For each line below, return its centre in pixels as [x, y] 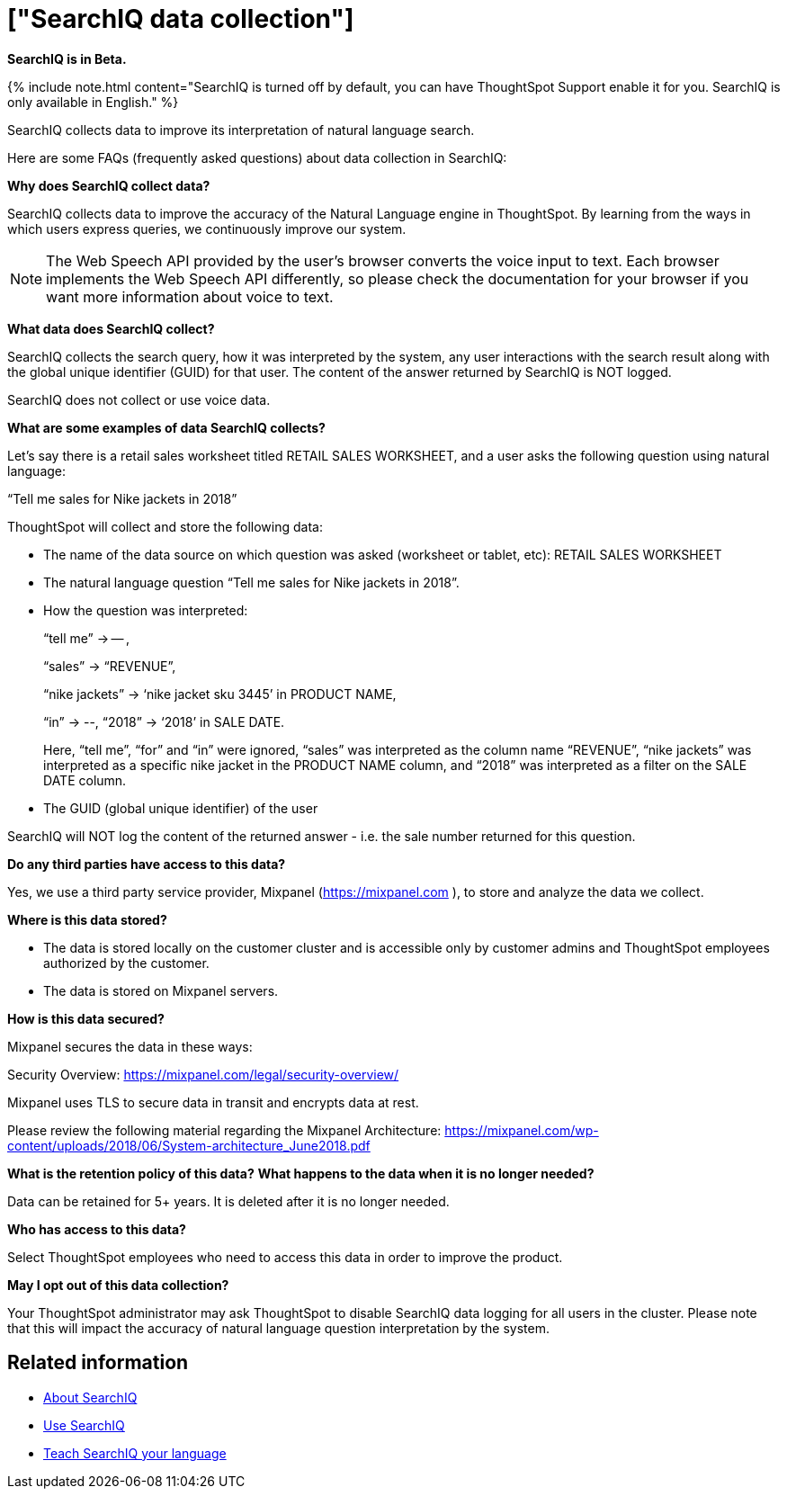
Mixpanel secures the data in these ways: [130, 1046]
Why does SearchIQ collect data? [109, 185]
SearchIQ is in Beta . [67, 58]
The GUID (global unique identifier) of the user [181, 808]
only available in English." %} [93, 102]
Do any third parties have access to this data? [147, 864]
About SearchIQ [90, 1397]
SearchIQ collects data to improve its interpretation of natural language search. [241, 130]
